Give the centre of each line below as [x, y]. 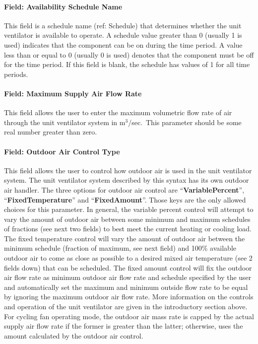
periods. [16, 74]
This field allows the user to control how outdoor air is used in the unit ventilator [128, 170]
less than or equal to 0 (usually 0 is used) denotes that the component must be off [129, 54]
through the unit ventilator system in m [65, 122]
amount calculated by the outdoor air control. [74, 335]
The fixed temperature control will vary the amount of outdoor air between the [125, 238]
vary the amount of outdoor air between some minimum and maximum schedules [127, 219]
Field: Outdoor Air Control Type [62, 151]
